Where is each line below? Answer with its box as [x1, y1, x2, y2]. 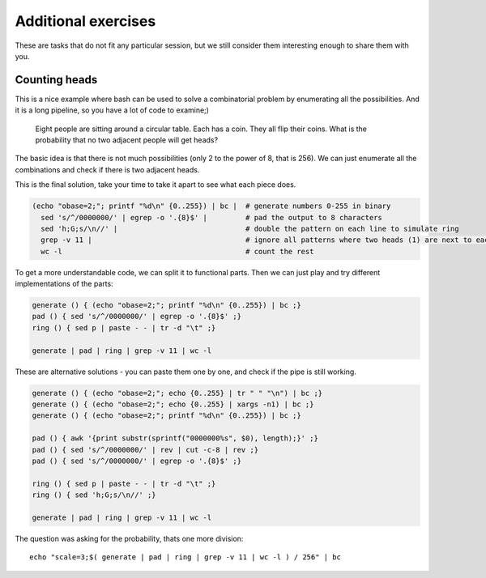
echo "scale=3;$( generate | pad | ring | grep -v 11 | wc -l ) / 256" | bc [29, 553, 342, 562]
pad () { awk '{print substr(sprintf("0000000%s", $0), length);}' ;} [32, 434, 319, 443]
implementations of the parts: [15, 279, 113, 289]
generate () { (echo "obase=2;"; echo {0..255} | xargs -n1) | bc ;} [32, 400, 314, 409]
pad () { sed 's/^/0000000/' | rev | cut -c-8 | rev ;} [32, 445, 259, 454]
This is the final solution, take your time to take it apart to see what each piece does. [15, 180, 296, 189]
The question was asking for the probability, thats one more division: [15, 533, 244, 543]
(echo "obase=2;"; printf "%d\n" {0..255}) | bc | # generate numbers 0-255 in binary [32, 202, 391, 210]
